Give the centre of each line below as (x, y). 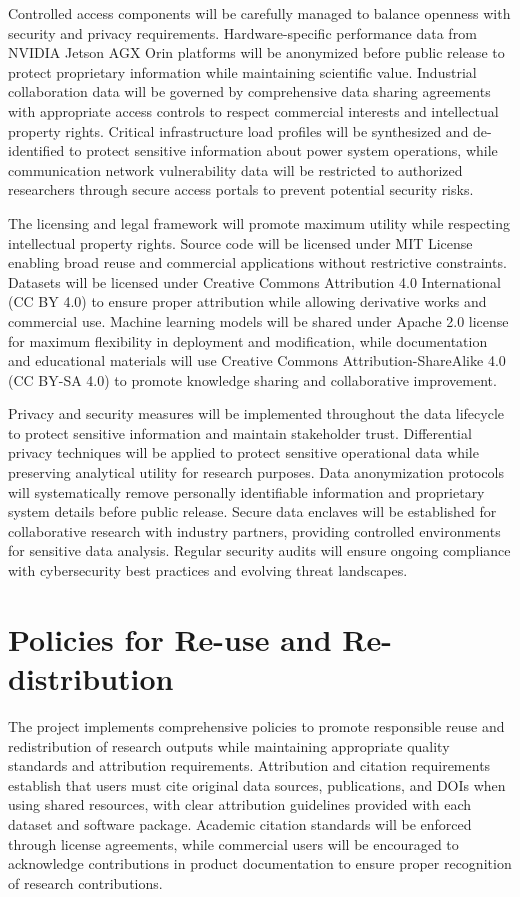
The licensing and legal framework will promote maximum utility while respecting (259, 222)
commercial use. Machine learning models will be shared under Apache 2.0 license (258, 320)
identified (36, 150)
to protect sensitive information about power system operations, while (283, 150)
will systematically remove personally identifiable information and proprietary (246, 491)
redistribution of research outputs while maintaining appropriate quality (229, 745)
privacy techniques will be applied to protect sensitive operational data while (243, 452)
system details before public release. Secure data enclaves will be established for (252, 511)
